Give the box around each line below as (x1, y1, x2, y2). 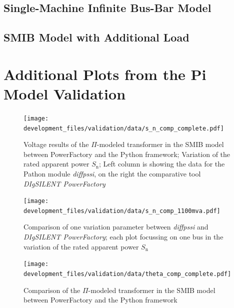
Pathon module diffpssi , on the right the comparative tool (23, 168, 201, 178)
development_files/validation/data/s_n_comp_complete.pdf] (23, 124, 224, 132)
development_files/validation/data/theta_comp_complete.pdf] (23, 270, 231, 277)
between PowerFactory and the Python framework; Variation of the (23, 148, 230, 159)
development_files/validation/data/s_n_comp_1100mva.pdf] (23, 207, 220, 214)
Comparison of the (23, 284, 80, 295)
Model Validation (3, 83, 126, 103)
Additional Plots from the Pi (3, 63, 206, 84)
